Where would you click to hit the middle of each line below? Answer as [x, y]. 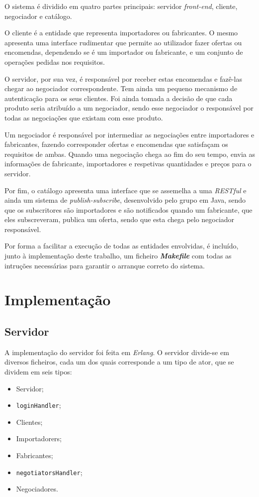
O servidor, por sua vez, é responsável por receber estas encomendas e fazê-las [123, 78]
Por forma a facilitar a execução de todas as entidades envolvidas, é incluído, [122, 246]
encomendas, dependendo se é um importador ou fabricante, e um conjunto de [124, 52]
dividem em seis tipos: [38, 372]
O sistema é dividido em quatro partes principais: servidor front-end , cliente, [121, 6]
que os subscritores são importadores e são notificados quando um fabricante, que [129, 209]
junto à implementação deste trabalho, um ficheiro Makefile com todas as [118, 256]
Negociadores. [37, 489]
